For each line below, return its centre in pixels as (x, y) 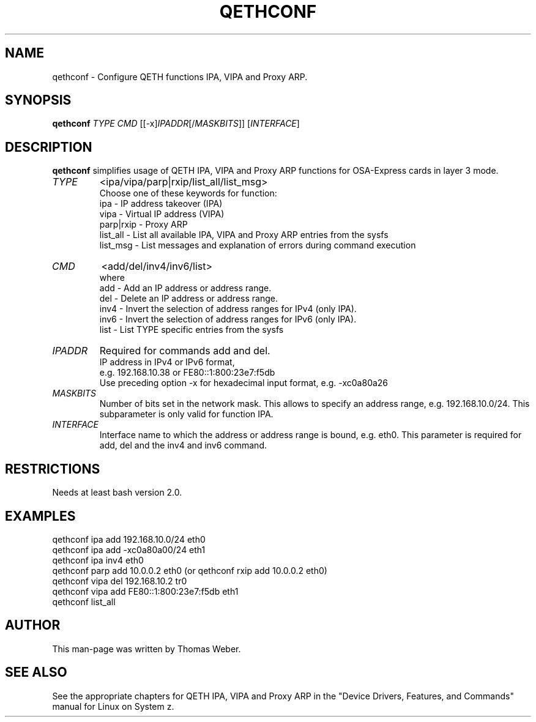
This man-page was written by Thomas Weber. (147, 649)
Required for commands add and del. (185, 351)
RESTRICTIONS (53, 469)
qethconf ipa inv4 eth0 (98, 560)
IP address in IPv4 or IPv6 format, (167, 362)
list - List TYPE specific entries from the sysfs (192, 330)
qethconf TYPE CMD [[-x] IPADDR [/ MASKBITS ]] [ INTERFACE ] (176, 124)
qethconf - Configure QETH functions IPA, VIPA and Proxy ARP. (180, 76)
